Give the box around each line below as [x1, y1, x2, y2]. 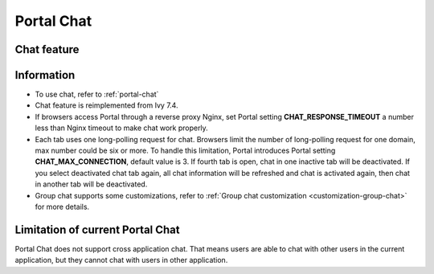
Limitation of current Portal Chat [14, 223, 180, 236]
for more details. [35, 202, 90, 211]
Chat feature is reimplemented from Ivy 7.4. [35, 100, 178, 110]
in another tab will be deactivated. [35, 179, 148, 189]
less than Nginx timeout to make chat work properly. [35, 123, 208, 133]
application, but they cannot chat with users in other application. [14, 256, 228, 265]
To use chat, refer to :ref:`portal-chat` [35, 89, 159, 100]
